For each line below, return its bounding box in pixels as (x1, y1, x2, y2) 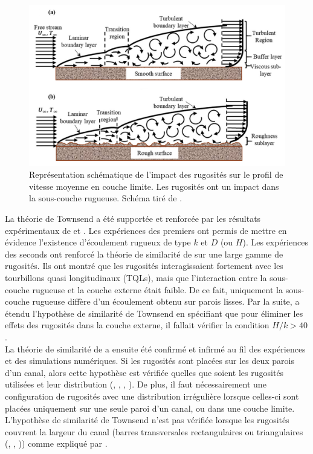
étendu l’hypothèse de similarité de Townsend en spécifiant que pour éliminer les (5, 306, 303, 319)
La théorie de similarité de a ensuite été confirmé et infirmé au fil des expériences (5, 342, 306, 355)
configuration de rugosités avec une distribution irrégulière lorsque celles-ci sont (5, 389, 299, 402)
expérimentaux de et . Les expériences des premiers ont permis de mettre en (5, 224, 287, 236)
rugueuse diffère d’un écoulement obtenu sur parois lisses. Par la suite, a (32, 295, 300, 308)
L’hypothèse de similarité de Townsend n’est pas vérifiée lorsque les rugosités (5, 413, 289, 426)
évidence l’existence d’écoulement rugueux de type (5, 236, 191, 248)
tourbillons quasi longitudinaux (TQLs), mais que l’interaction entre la (5, 271, 267, 284)
